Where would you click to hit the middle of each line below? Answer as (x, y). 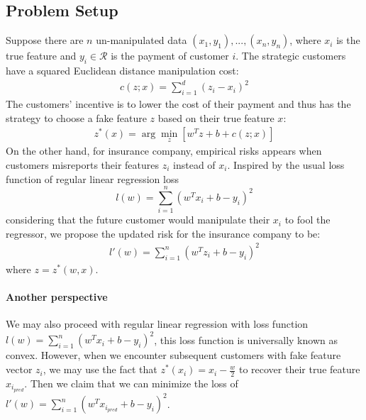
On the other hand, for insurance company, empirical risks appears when (164, 151)
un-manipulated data (142, 40)
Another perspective (57, 297)
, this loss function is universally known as (246, 339)
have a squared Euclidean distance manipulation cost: (122, 70)
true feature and (41, 56)
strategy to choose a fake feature (76, 117)
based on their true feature (216, 117)
